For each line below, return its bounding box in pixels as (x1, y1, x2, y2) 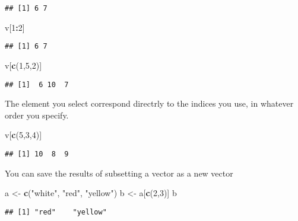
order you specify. (5, 108, 69, 121)
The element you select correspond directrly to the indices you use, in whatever (5, 97, 294, 110)
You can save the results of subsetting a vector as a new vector (5, 166, 233, 179)
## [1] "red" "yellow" (5, 207, 107, 216)
